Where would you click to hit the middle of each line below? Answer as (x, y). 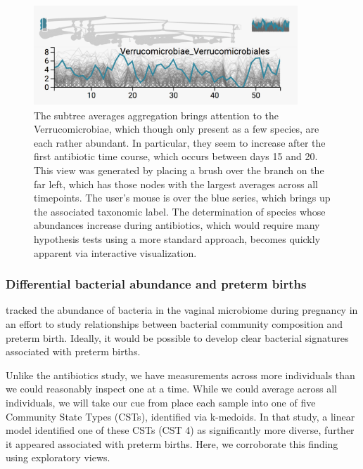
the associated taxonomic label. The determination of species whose (180, 211)
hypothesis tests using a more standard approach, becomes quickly (177, 239)
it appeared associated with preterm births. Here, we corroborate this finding (172, 443)
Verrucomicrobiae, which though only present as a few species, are (177, 129)
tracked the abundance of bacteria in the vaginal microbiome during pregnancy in (182, 310)
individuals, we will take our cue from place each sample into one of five (161, 402)
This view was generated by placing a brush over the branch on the (179, 170)
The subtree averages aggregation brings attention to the (157, 115)
